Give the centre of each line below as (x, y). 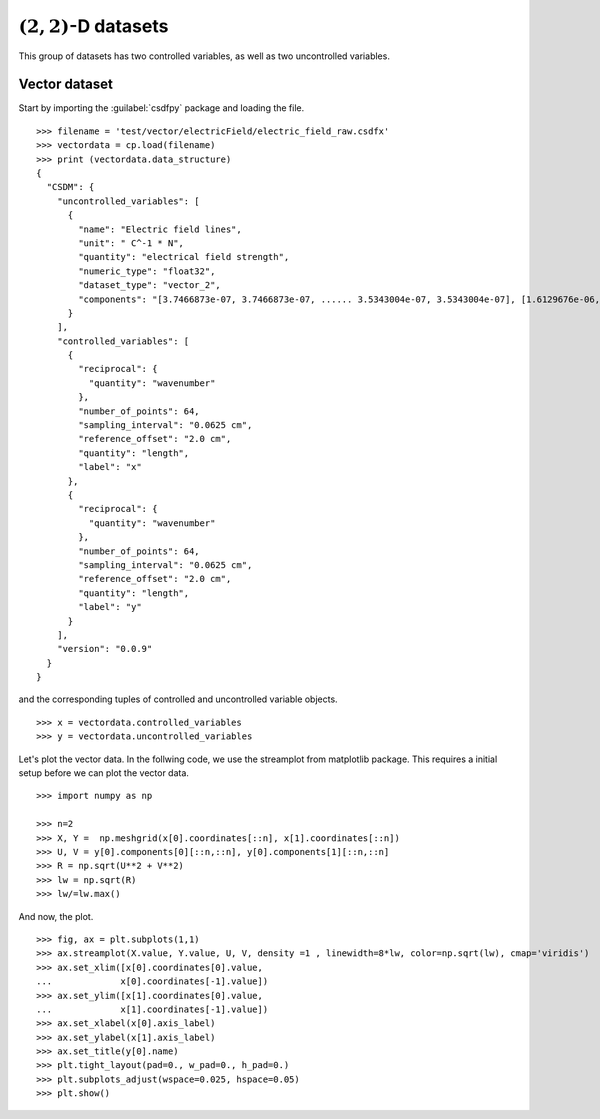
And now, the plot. (56, 916)
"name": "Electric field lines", (160, 229)
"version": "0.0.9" (104, 649)
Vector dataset (66, 84)
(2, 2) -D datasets (93, 26)
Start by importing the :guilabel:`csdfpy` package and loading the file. (161, 108)
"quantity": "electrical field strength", (184, 257)
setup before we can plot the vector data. (104, 773)
